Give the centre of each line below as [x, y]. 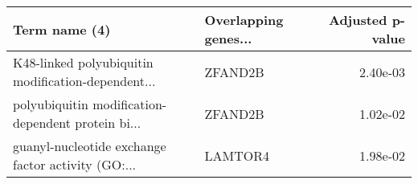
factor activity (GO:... [75, 164]
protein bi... [108, 123]
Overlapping [244, 20]
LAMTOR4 [237, 155]
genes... [228, 38]
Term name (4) [62, 29]
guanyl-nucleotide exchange [90, 146]
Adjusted [358, 20]
